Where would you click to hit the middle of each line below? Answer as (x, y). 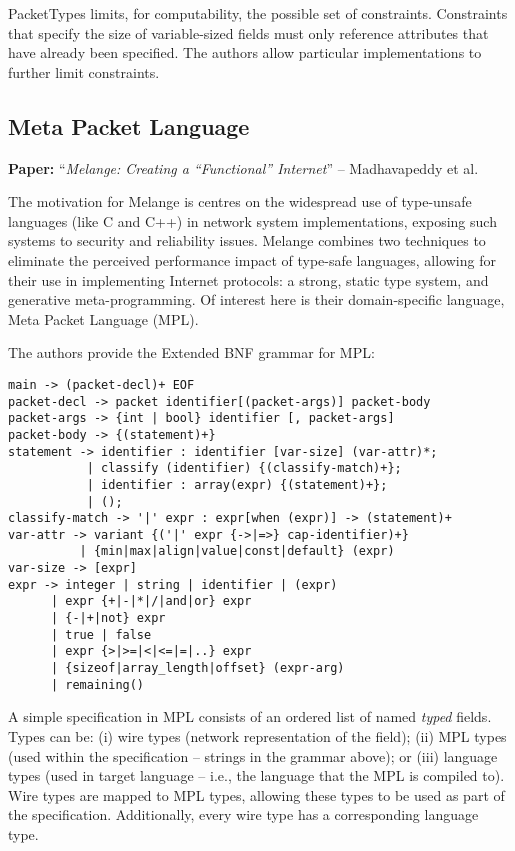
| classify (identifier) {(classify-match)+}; (244, 468)
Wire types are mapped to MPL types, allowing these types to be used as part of (256, 794)
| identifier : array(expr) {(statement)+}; (237, 484)
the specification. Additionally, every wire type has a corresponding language (243, 814)
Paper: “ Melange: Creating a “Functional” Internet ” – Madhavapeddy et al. (243, 167)
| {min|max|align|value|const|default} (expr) (237, 551)
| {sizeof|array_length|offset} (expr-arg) (197, 668)
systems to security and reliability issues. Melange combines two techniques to (247, 240)
